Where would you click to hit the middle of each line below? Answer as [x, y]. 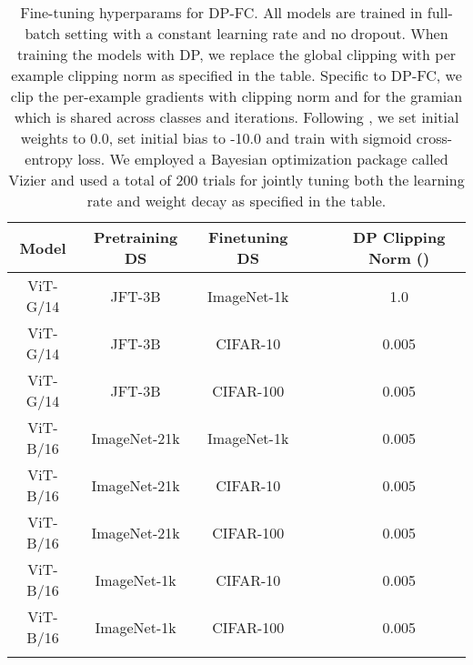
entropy [49, 159]
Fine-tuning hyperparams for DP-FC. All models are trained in [221, 12]
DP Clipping [399, 237]
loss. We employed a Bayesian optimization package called [263, 159]
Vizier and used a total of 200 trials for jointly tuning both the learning [236, 180]
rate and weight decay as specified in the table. [236, 201]
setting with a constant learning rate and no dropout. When [257, 33]
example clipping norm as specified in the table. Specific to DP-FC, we [236, 75]
